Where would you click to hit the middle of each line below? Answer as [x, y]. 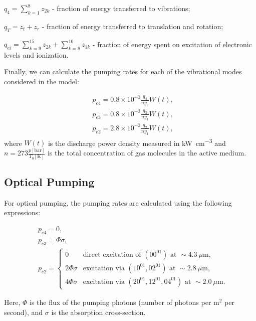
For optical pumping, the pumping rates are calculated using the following [118, 202]
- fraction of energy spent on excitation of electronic [172, 44]
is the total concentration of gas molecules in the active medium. [147, 153]
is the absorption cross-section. [98, 312]
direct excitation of [112, 255]
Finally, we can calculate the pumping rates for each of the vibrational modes [123, 71]
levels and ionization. [36, 54]
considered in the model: [42, 82]
